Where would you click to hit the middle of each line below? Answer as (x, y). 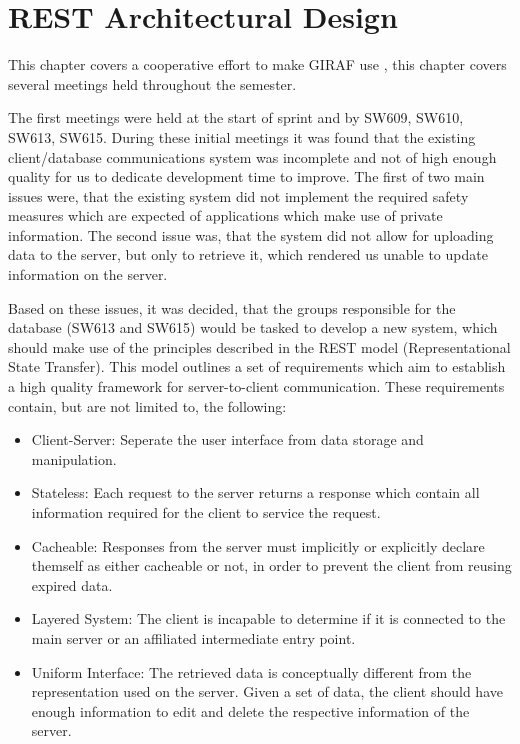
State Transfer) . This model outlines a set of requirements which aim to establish (257, 366)
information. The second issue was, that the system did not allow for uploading (251, 234)
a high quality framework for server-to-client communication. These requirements (256, 386)
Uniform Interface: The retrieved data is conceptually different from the (251, 671)
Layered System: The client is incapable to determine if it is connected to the (268, 618)
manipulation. (74, 458)
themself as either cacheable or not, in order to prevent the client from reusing (271, 565)
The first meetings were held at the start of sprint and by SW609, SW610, (236, 117)
